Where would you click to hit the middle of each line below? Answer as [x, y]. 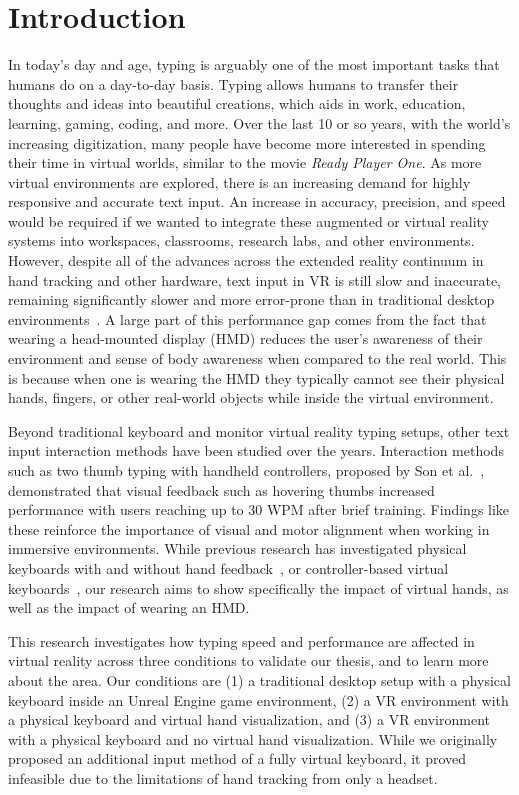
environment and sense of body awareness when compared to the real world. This [257, 358]
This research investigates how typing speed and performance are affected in [241, 640]
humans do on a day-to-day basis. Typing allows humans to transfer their [233, 83]
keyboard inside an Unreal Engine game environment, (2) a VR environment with [258, 699]
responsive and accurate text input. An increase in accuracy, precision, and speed [257, 201]
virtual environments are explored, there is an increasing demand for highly [239, 181]
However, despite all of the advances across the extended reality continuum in [246, 260]
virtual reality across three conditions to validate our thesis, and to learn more [248, 660]
